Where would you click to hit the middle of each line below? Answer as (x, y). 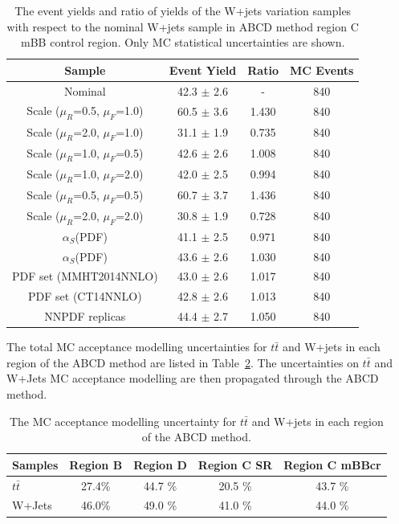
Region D (160, 464)
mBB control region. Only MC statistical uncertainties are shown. (183, 42)
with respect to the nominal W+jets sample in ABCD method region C (183, 26)
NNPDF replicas (85, 316)
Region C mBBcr (332, 464)
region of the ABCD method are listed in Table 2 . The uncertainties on (183, 362)
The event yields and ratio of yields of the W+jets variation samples (183, 10)
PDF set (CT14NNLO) (85, 296)
